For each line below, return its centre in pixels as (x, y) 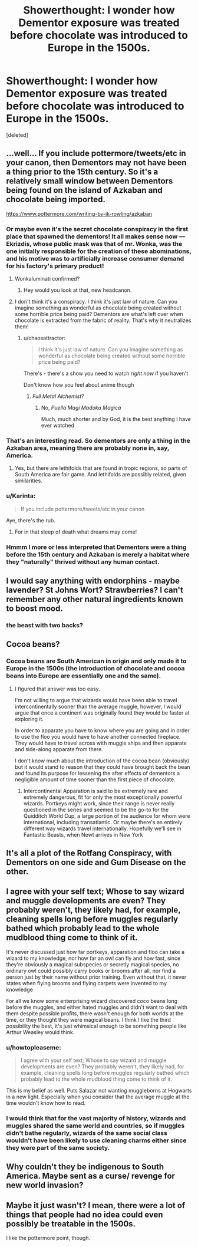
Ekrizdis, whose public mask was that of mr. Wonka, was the (94, 244)
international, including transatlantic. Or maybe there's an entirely (103, 822)
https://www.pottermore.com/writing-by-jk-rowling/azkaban (79, 213)
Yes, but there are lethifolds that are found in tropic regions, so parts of (101, 468)
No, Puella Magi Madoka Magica (81, 408)
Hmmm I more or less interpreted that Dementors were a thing (96, 547)
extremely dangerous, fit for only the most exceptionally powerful (103, 797)
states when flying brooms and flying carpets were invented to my (86, 983)
